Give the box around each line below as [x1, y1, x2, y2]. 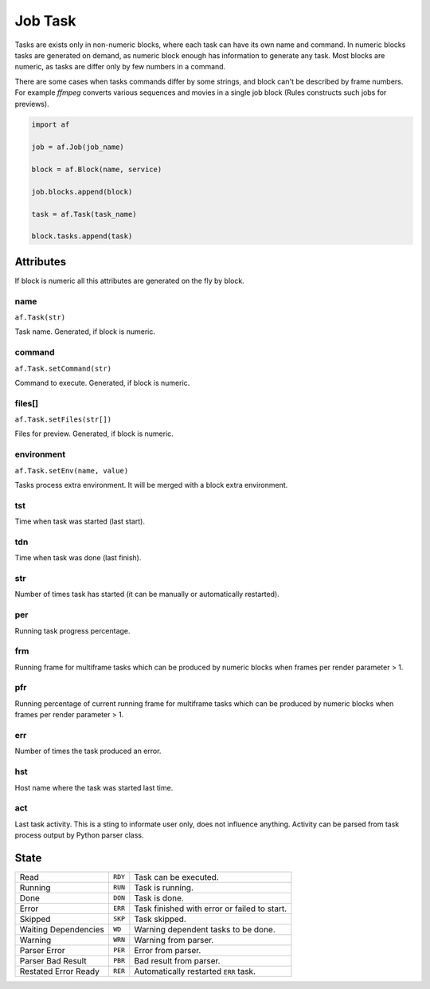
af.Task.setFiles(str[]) [14, 415, 111, 424]
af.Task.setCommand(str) [14, 363, 111, 373]
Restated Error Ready [19, 965, 100, 976]
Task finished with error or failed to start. [134, 903, 287, 914]
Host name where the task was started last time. [14, 783, 174, 792]
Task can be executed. [134, 871, 219, 882]
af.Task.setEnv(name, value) [14, 466, 129, 475]
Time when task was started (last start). [14, 516, 145, 526]
